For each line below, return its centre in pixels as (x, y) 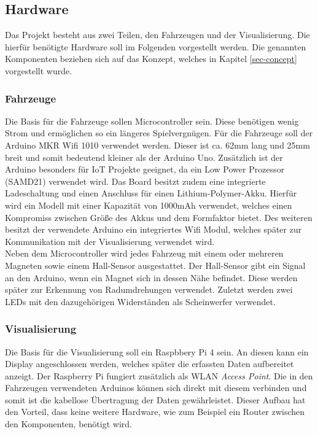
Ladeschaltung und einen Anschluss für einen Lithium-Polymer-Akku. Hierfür (151, 193)
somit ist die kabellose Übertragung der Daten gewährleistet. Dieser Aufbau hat (155, 399)
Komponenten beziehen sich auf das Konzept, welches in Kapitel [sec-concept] (151, 59)
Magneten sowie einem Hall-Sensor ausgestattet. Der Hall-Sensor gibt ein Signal (155, 265)
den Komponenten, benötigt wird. (68, 424)
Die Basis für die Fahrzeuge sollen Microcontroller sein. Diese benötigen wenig (152, 121)
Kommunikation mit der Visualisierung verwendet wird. (110, 241)
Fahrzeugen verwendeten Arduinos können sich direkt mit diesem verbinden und (156, 388)
